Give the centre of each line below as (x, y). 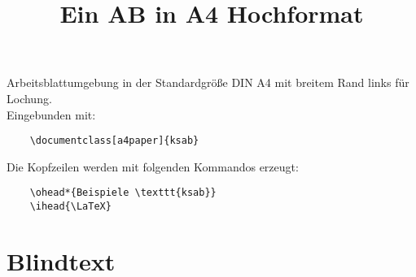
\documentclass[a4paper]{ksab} (114, 141)
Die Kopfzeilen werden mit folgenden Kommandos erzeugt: (153, 166)
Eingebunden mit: (51, 114)
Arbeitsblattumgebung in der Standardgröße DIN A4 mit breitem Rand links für (208, 82)
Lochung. (29, 98)
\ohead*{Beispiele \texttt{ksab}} (123, 193)
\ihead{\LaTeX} (70, 207)
